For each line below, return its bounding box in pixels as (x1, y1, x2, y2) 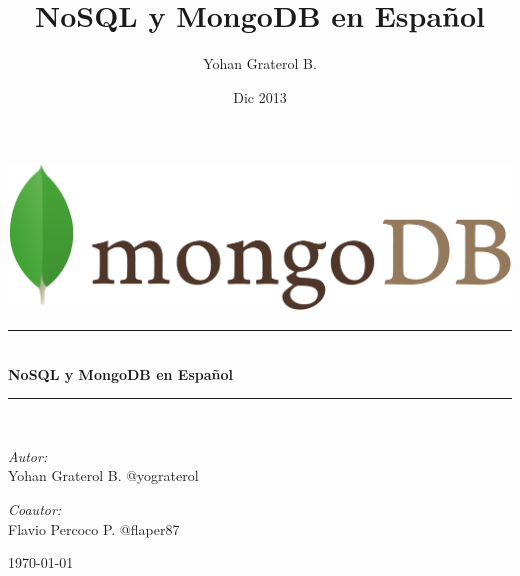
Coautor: (8, 499, 62, 520)
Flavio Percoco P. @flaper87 (8, 518, 180, 539)
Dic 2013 (233, 86, 287, 107)
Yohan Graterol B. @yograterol (8, 465, 199, 486)
